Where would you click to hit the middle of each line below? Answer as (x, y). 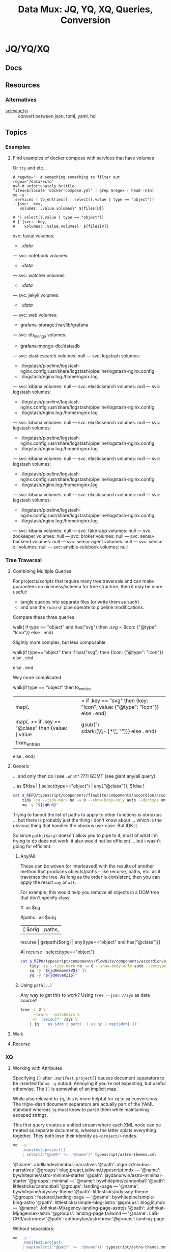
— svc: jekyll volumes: (36, 295)
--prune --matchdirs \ (56, 1015)
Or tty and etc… (30, 167)
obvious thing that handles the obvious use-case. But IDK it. (75, 825)
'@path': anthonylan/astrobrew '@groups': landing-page (105, 1218)
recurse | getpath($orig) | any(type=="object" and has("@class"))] (90, 942)
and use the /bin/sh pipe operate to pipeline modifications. (82, 607)
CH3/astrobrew (29, 1218)
